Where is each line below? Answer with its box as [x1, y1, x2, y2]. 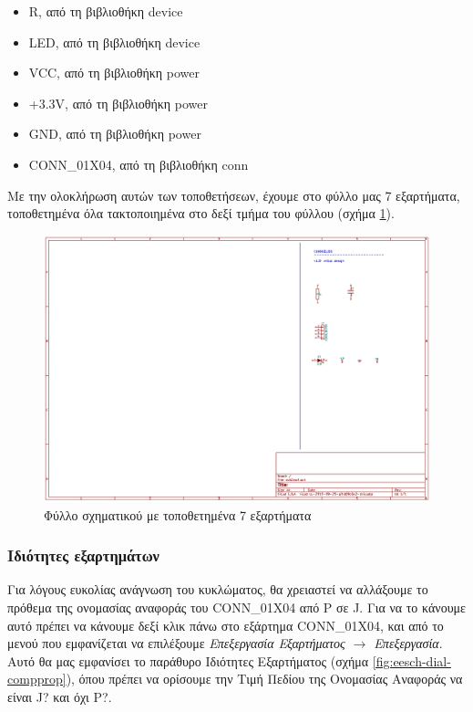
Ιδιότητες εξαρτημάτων [7, 544, 159, 567]
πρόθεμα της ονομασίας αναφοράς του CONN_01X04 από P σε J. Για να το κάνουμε [7, 598, 466, 617]
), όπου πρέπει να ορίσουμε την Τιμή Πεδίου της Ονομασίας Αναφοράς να [66, 669, 463, 688]
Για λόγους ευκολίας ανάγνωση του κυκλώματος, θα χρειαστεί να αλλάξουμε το [7, 580, 428, 599]
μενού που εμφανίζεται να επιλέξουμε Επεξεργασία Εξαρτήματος [7, 633, 345, 653]
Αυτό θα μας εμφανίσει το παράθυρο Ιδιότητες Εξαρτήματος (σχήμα [7, 651, 369, 670]
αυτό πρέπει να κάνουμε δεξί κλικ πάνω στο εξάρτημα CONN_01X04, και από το [7, 615, 444, 634]
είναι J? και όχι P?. [7, 687, 112, 707]
